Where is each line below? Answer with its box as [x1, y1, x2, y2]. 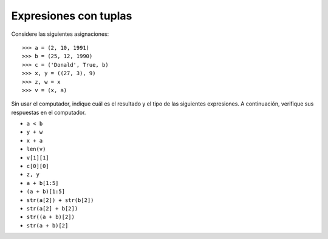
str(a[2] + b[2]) [26, 205, 78, 212]
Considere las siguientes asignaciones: [11, 30, 109, 38]
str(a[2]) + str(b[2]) [26, 197, 94, 203]
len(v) [26, 146, 46, 153]
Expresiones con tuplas [11, 9, 132, 22]
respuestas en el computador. [11, 109, 86, 116]
